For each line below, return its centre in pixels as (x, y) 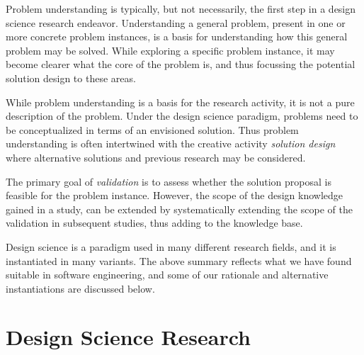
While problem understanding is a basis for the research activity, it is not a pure (180, 102)
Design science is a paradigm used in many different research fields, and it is (171, 246)
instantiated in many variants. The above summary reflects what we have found (179, 260)
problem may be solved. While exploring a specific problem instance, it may (170, 50)
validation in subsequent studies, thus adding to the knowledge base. (154, 223)
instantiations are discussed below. (80, 288)
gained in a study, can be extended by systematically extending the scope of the (179, 209)
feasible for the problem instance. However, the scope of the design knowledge (174, 195)
